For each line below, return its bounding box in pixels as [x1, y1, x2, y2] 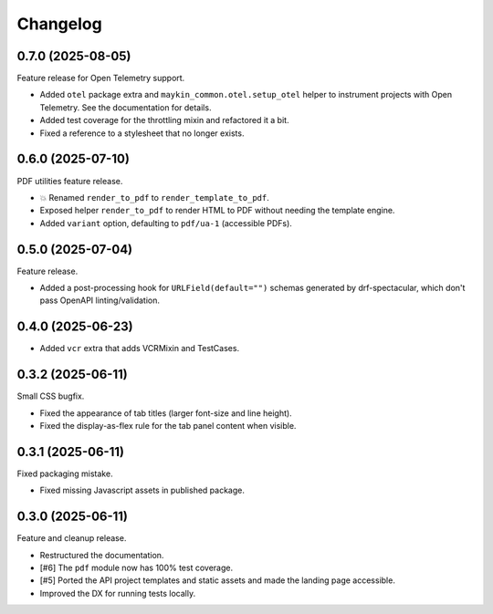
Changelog [16, 14, 102, 34]
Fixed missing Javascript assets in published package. [39, 484, 246, 496]
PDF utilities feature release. [16, 175, 123, 186]
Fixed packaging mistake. [16, 468, 113, 479]
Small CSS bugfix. [16, 390, 85, 401]
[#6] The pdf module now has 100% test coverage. [39, 562, 233, 573]
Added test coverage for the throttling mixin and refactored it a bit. [39, 115, 289, 126]
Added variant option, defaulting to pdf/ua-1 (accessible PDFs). [39, 217, 292, 228]
